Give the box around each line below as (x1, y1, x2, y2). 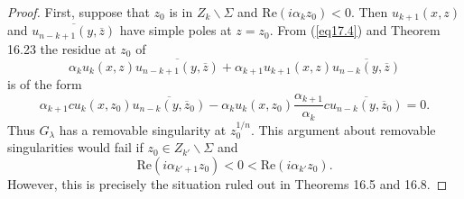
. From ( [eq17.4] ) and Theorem (269, 21, 441, 40)
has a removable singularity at (59, 120, 227, 139)
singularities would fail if (7, 138, 144, 157)
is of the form (7, 75, 82, 94)
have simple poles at (119, 21, 232, 40)
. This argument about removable (250, 120, 436, 139)
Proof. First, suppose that (7, 3, 150, 21)
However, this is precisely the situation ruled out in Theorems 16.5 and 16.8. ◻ (7, 174, 448, 193)
